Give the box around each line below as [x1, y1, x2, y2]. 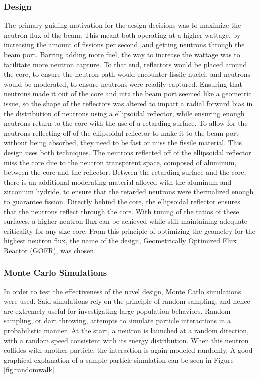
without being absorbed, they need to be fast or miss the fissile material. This [4, 137, 242, 148]
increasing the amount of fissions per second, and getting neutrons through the [4, 39, 245, 50]
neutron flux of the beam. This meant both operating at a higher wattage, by [4, 29, 241, 40]
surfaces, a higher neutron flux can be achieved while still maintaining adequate [4, 216, 248, 226]
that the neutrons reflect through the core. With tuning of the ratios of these [4, 206, 239, 216]
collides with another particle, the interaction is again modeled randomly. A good [4, 345, 253, 355]
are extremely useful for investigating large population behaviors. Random [4, 305, 231, 316]
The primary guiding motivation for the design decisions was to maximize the [4, 20, 241, 30]
